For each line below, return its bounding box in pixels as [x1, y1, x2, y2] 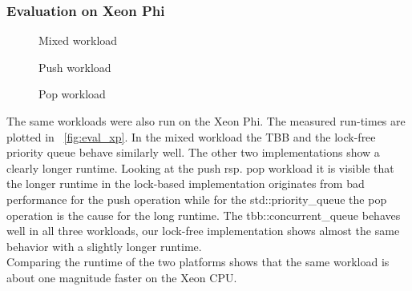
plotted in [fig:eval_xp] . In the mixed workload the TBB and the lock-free [6, 128, 376, 145]
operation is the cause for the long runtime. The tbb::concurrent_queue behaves [6, 206, 401, 223]
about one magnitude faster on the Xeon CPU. [6, 269, 237, 285]
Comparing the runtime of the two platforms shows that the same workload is [6, 253, 390, 270]
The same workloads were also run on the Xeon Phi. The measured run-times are [6, 113, 406, 129]
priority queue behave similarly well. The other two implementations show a [6, 144, 380, 161]
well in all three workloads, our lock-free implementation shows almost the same [6, 222, 400, 239]
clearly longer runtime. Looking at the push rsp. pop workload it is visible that [6, 159, 394, 176]
